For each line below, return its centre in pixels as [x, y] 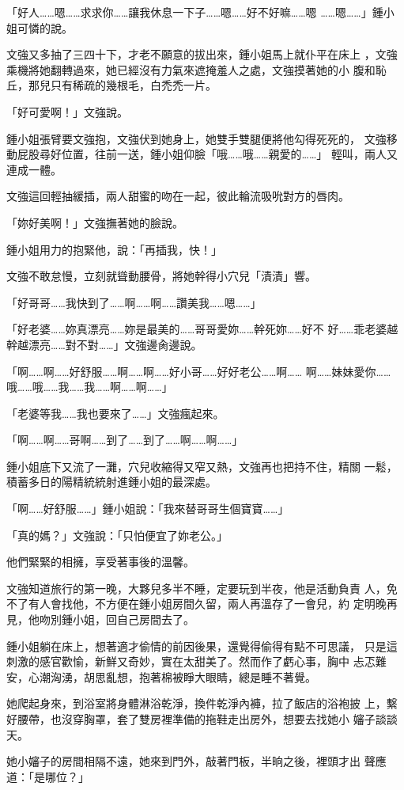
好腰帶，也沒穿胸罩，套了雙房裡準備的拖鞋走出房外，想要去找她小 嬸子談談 [202, 719]
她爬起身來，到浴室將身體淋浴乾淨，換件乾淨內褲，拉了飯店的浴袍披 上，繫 [202, 703]
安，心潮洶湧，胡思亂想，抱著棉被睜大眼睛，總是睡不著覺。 [161, 676]
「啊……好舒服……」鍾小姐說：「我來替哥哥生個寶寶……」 [148, 509]
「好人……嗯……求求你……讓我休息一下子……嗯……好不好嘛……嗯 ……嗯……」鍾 [195, 12]
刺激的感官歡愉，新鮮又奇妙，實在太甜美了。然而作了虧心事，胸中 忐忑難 [196, 661]
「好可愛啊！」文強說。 [67, 111]
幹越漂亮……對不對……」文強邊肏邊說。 [104, 344]
